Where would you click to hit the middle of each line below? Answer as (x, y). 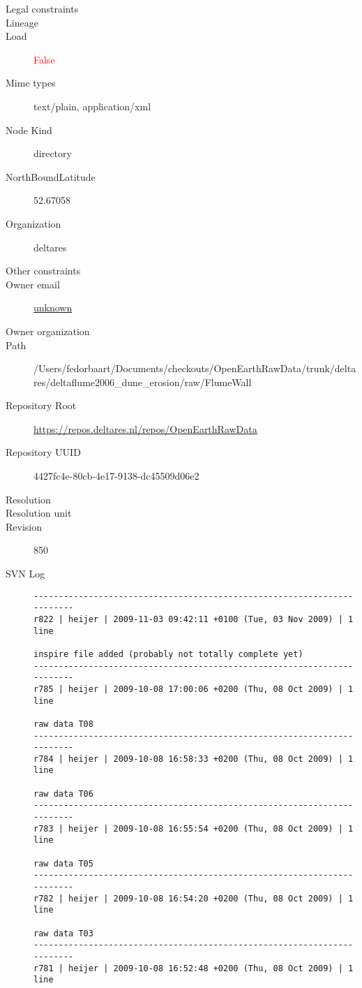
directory (53, 153)
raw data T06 (63, 794)
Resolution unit (39, 513)
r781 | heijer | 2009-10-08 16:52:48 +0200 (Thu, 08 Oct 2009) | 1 (194, 968)
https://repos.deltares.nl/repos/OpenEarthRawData (145, 428)
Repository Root (41, 405)
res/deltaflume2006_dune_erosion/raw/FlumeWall (143, 382)
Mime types (31, 83)
